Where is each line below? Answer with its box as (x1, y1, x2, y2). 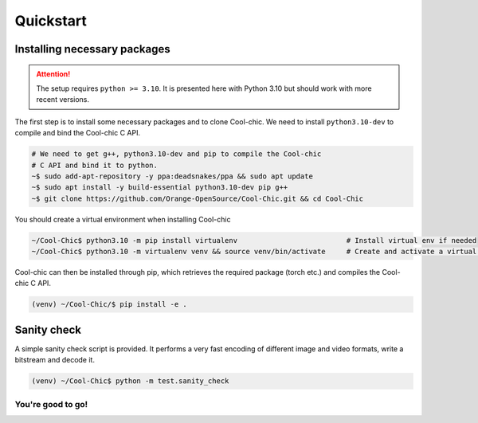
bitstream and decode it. (14, 355, 96, 365)
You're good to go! (14, 398, 88, 409)
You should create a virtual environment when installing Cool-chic (14, 214, 231, 224)
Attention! (36, 69, 71, 79)
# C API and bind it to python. (31, 160, 159, 170)
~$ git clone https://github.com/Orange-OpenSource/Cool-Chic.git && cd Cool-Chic (31, 194, 364, 203)
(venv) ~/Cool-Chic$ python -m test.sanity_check (31, 377, 229, 386)
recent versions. (36, 95, 90, 104)
